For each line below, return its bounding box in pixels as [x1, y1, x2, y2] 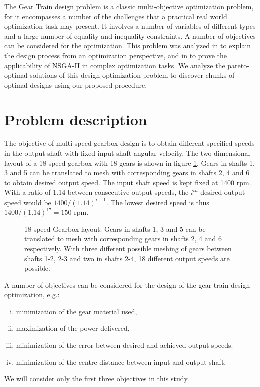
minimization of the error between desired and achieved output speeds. [16, 340, 233, 350]
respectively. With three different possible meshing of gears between [24, 243, 232, 253]
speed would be [4, 197, 51, 207]
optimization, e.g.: [4, 289, 60, 300]
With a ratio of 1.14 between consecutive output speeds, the [4, 187, 189, 197]
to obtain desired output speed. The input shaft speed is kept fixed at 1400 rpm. [4, 177, 251, 187]
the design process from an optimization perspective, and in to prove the [4, 50, 227, 60]
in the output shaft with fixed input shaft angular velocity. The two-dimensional [4, 148, 250, 158]
